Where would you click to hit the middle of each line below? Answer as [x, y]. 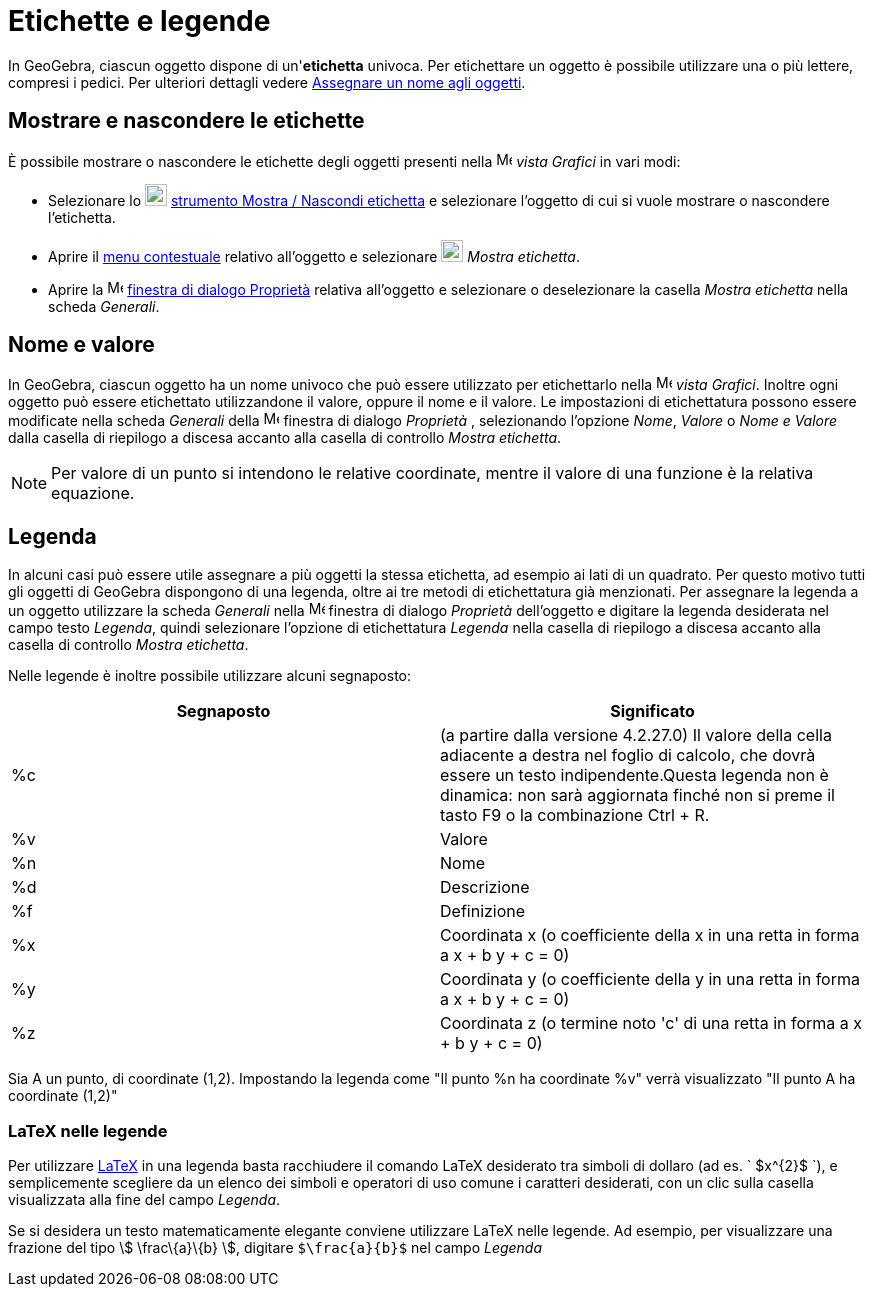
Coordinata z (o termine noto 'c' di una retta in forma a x [651, 1023]
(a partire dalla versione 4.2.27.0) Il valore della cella [636, 735]
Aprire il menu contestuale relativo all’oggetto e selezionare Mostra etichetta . [314, 256]
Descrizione [485, 887]
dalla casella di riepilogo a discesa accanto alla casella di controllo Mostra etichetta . [285, 438]
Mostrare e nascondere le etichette [186, 121]
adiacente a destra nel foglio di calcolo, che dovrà [628, 755]
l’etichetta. [82, 217]
